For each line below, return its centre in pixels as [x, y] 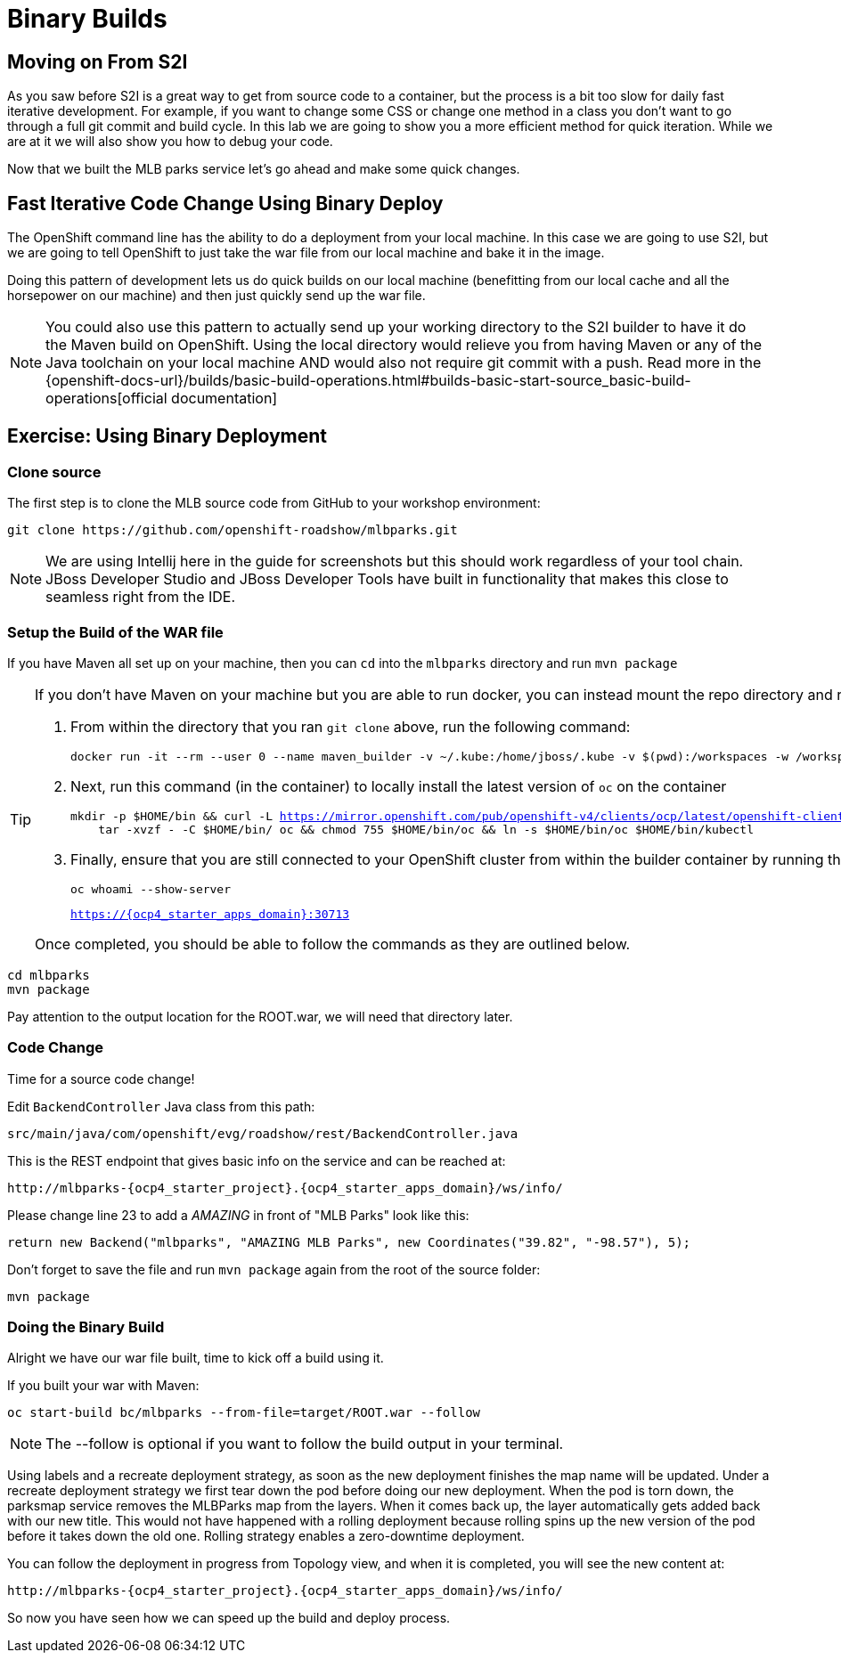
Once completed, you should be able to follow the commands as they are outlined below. [333, 944]
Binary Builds [87, 19]
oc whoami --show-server [151, 889]
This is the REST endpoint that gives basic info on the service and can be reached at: [257, 1160]
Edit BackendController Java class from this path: [161, 1106]
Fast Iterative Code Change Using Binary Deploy [225, 203]
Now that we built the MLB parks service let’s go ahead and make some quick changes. [264, 169]
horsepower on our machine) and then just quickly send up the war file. [216, 296]
